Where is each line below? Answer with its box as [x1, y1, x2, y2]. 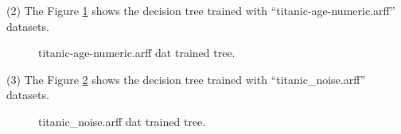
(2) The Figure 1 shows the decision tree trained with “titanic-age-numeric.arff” [6, 2, 395, 18]
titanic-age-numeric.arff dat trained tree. [38, 44, 236, 61]
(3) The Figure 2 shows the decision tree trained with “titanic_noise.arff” [6, 71, 366, 87]
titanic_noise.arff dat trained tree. [38, 113, 206, 129]
